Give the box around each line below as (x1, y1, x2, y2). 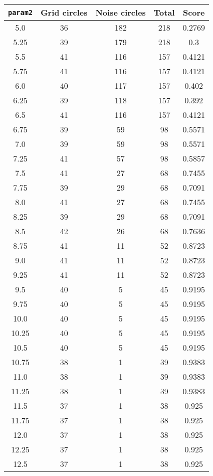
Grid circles (41, 7, 88, 18)
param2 (8, 8, 33, 17)
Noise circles (95, 7, 146, 18)
